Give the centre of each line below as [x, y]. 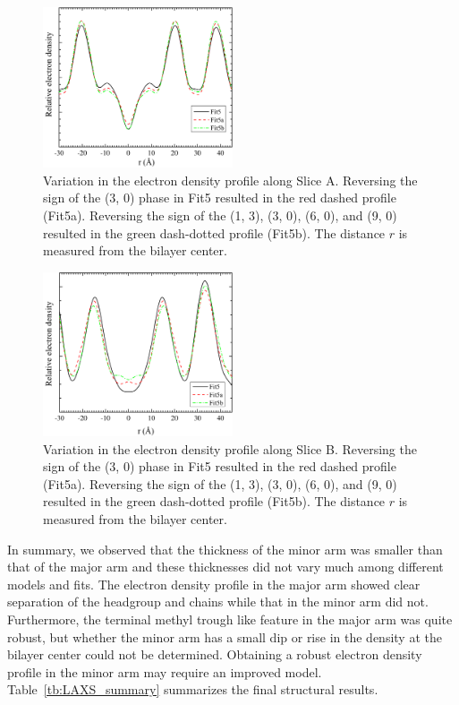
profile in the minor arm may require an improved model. [165, 671]
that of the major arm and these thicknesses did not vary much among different [225, 567]
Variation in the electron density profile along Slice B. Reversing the [230, 448]
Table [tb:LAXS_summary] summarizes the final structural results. [193, 689]
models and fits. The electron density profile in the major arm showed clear [214, 584]
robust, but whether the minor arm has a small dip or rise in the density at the [225, 636]
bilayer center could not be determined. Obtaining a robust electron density [215, 654]
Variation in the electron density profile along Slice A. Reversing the [230, 180]
